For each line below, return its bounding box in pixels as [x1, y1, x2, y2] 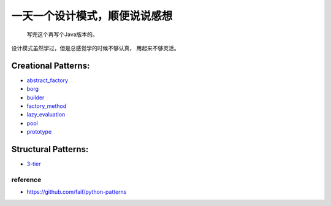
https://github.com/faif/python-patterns [26, 188, 127, 196]
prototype [26, 128, 52, 135]
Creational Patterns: [11, 60, 90, 71]
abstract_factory [26, 77, 69, 84]
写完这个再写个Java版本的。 [26, 31, 98, 38]
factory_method [26, 102, 67, 110]
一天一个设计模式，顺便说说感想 [11, 9, 173, 23]
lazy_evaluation [26, 111, 66, 118]
